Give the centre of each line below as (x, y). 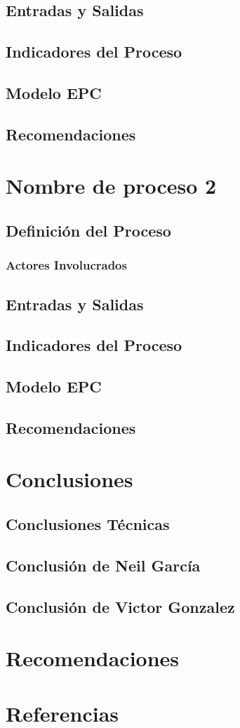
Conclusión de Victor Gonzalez (120, 606)
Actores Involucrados (66, 265)
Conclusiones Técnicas (88, 524)
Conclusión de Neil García (103, 565)
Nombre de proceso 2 (111, 186)
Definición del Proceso (88, 230)
